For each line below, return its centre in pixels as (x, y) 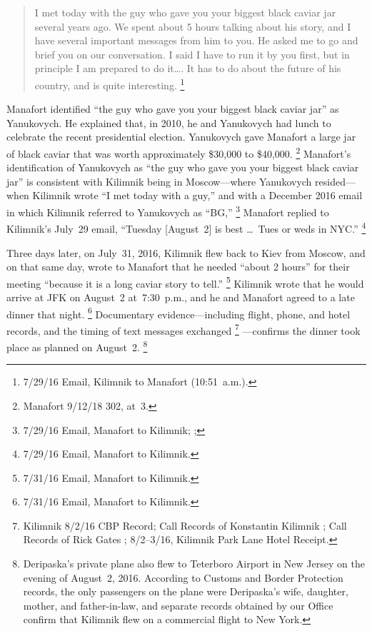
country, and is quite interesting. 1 (110, 84)
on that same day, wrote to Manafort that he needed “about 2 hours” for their (178, 267)
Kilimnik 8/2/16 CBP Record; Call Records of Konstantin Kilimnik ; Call (185, 525)
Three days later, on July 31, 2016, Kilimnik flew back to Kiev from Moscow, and (186, 252)
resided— (335, 181)
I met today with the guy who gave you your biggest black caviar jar (185, 12)
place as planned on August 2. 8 (77, 346)
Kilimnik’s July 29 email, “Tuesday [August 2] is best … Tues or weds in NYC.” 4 (186, 227)
